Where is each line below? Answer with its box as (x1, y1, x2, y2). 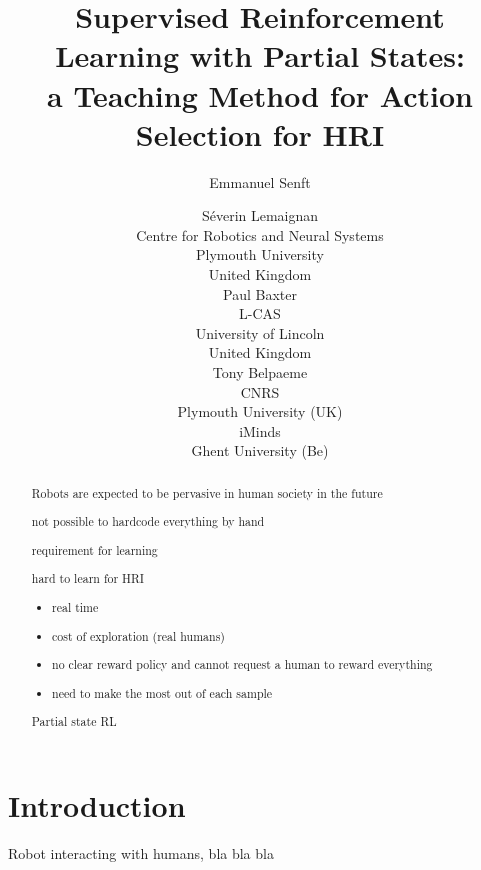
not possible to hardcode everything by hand (31, 513, 265, 530)
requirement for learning (31, 541, 158, 558)
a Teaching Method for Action (47, 74, 473, 115)
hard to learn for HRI (31, 570, 145, 587)
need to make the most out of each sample (52, 684, 273, 701)
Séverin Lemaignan (201, 205, 319, 226)
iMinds (239, 420, 281, 441)
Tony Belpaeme (212, 362, 308, 383)
